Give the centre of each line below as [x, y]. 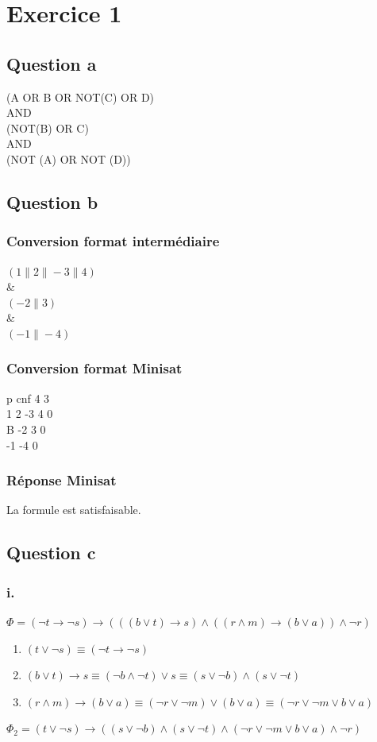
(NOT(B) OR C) [48, 128]
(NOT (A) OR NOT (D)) [69, 158]
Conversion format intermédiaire [113, 241]
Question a [52, 63]
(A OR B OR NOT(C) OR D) [81, 97]
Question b [52, 201]
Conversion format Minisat [94, 368]
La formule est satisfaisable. [74, 510]
